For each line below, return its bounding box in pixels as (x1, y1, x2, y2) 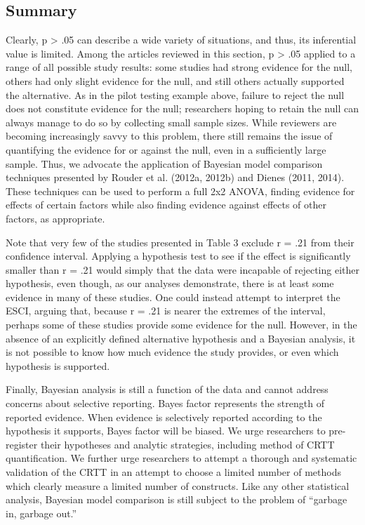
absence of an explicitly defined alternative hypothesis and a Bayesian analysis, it (6, 331, 356, 345)
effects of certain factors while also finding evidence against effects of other (6, 197, 327, 212)
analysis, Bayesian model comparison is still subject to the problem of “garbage (6, 492, 347, 507)
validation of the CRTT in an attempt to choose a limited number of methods (6, 465, 341, 479)
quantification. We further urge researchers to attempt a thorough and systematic (6, 451, 357, 465)
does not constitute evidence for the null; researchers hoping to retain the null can (6, 101, 359, 116)
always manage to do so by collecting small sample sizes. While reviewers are (6, 114, 337, 129)
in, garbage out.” (6, 505, 77, 520)
